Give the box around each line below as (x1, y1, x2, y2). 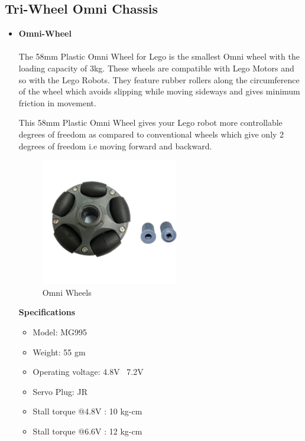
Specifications (18, 306, 76, 318)
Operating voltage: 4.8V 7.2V (33, 365, 144, 378)
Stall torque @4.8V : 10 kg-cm (33, 405, 142, 417)
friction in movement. (18, 96, 96, 109)
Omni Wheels (42, 286, 92, 298)
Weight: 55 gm (33, 345, 86, 358)
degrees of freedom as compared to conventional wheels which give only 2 (18, 128, 284, 140)
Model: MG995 (33, 325, 87, 338)
